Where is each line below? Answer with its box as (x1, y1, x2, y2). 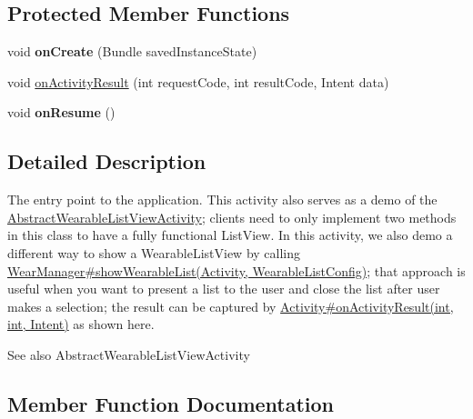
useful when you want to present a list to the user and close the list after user (7, 279, 440, 298)
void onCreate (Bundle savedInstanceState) (7, 42, 257, 61)
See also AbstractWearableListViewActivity (7, 344, 250, 364)
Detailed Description (7, 147, 206, 175)
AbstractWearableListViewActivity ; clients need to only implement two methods (7, 207, 457, 226)
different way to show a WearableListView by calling (7, 243, 301, 262)
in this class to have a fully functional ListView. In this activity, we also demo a (7, 225, 453, 244)
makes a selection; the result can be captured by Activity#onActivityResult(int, (7, 296, 454, 315)
